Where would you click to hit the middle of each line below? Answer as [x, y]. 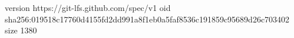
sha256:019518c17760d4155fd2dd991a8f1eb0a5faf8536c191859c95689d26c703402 [147, 19]
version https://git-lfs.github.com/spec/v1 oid [88, 7]
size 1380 [21, 30]
